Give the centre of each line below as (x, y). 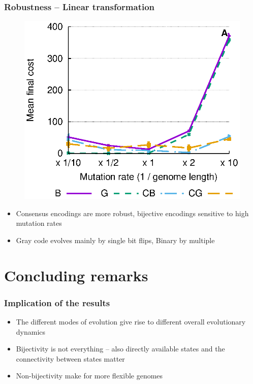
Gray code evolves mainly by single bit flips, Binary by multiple (115, 240)
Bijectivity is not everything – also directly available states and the (120, 349)
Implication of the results (57, 302)
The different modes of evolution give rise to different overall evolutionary (131, 322)
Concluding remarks (76, 275)
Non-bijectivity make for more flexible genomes (89, 376)
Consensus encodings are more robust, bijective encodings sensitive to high (132, 213)
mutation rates (39, 223)
